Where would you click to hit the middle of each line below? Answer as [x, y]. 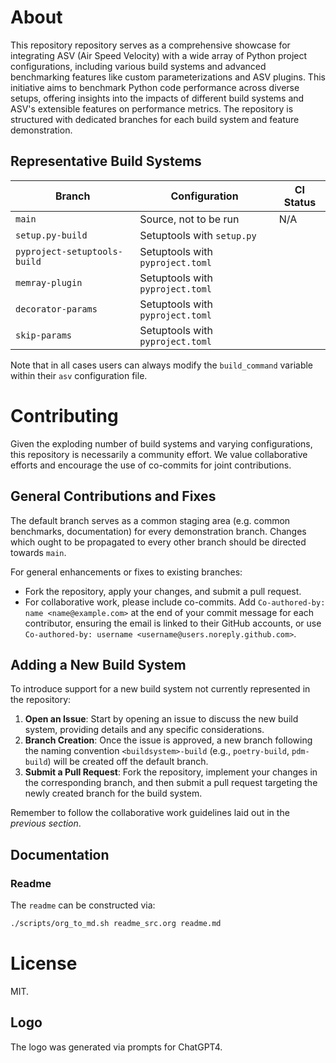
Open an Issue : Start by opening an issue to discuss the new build [161, 719]
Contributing [64, 415]
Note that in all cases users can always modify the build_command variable [162, 365]
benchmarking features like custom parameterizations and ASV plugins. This [168, 77]
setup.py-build [51, 235]
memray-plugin [49, 282]
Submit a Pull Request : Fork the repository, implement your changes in [171, 772]
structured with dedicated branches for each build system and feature [155, 119]
